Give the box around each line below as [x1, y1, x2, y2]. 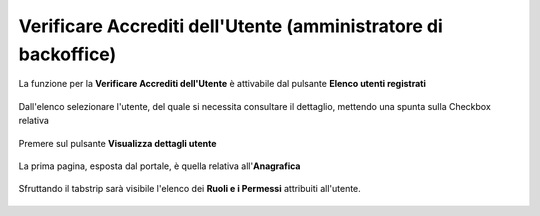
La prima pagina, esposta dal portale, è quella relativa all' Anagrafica [18, 160, 301, 172]
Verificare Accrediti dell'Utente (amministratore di [18, 15, 444, 37]
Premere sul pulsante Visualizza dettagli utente [18, 137, 217, 149]
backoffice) [18, 43, 117, 65]
